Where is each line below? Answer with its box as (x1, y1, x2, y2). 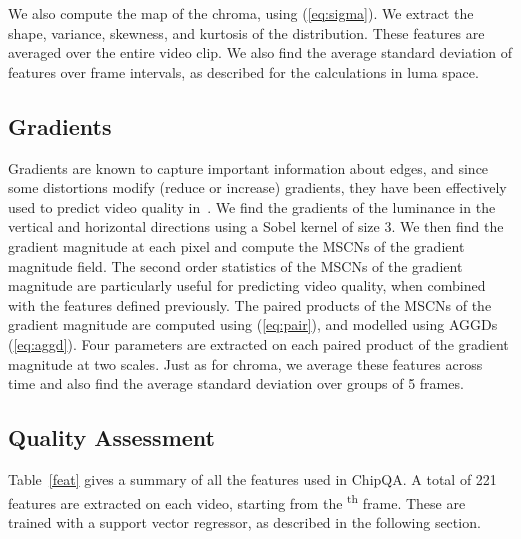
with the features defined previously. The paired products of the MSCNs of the (8, 294, 492, 315)
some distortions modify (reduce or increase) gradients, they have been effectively (8, 177, 507, 198)
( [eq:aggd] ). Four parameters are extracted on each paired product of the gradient (8, 333, 509, 354)
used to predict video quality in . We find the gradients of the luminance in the (8, 196, 496, 217)
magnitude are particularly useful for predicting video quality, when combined (8, 275, 486, 296)
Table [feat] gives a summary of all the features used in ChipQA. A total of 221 (8, 468, 497, 489)
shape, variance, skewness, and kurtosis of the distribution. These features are (8, 22, 485, 43)
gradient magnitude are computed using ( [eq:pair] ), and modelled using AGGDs (8, 314, 498, 335)
